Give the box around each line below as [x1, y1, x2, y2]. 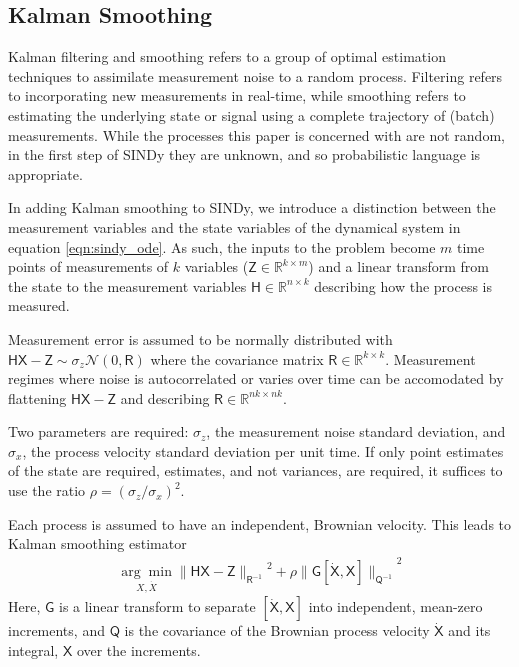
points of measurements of [8, 256, 169, 277]
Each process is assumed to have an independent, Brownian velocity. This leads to [8, 513, 512, 534]
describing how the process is [314, 275, 492, 296]
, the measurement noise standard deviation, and [206, 421, 506, 442]
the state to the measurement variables [8, 275, 247, 296]
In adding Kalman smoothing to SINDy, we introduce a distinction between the [8, 197, 496, 218]
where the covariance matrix [150, 348, 324, 369]
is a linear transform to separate [58, 596, 256, 617]
